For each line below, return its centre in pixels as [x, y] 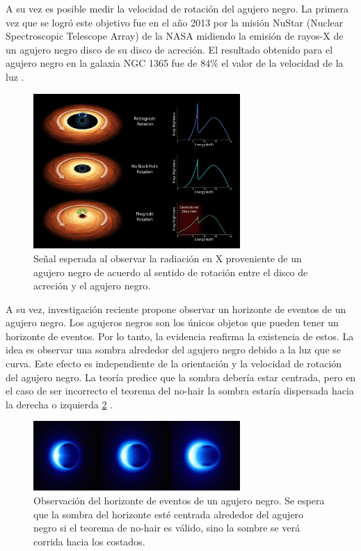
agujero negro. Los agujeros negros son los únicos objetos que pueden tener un [172, 322]
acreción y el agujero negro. [92, 286]
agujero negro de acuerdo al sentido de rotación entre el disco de [171, 272]
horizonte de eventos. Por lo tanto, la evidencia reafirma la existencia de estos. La [180, 336]
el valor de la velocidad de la [282, 63]
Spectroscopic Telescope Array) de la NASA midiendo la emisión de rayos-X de [175, 36]
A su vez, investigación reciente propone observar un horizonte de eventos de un [176, 309]
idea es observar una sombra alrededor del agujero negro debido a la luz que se [174, 350]
